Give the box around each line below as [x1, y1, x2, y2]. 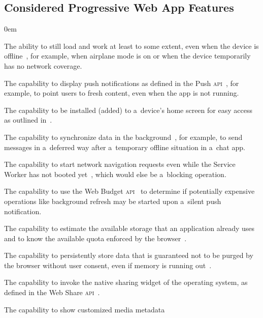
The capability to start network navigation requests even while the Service [4, 159, 236, 169]
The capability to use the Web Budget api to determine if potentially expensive [4, 186, 255, 196]
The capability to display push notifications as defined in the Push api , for [4, 77, 239, 88]
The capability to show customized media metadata [4, 304, 165, 314]
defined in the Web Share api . [4, 287, 100, 298]
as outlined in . [4, 114, 52, 125]
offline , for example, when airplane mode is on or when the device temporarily [4, 50, 251, 61]
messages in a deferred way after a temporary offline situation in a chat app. [4, 141, 245, 152]
